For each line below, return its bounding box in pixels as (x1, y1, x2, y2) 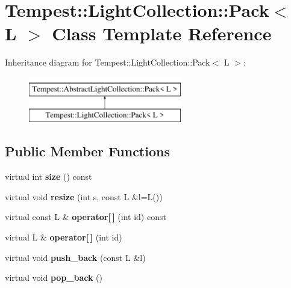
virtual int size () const (5, 170, 92, 183)
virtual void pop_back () (5, 271, 103, 284)
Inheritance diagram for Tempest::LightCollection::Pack (5, 56, 210, 69)
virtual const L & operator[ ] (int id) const (5, 210, 166, 223)
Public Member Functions (5, 142, 170, 161)
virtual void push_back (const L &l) (5, 251, 146, 263)
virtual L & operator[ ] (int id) (5, 231, 122, 244)
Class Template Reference (52, 21, 272, 46)
